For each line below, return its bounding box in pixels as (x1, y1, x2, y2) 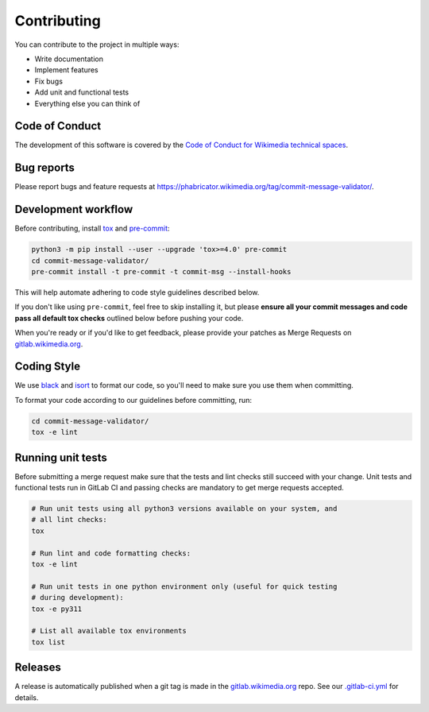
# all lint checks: (31, 515, 107, 524)
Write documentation (34, 54, 103, 64)
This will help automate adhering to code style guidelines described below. (14, 287, 260, 297)
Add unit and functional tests (34, 87, 129, 97)
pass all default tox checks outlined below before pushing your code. (14, 313, 244, 323)
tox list (31, 637, 66, 647)
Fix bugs (34, 76, 64, 86)
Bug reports (14, 161, 75, 175)
